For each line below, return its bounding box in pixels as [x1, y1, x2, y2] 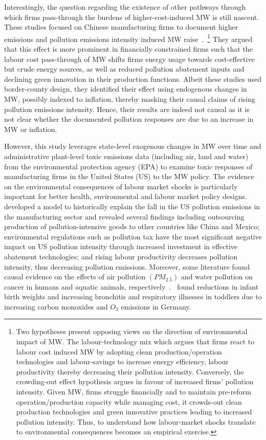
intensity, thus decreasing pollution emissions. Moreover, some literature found [4, 261, 250, 272]
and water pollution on [181, 271, 253, 282]
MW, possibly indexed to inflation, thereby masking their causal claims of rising [4, 94, 256, 104]
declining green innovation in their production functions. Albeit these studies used [4, 73, 262, 84]
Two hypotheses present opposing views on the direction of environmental [16, 326, 248, 337]
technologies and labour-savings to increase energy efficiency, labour [16, 356, 229, 367]
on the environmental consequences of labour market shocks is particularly [4, 181, 238, 191]
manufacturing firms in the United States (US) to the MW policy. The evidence [4, 171, 254, 182]
